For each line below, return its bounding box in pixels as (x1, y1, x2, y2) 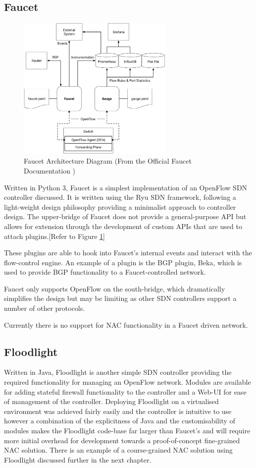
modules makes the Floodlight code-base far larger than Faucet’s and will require (4, 425, 251, 436)
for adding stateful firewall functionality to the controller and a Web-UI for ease (4, 386, 247, 397)
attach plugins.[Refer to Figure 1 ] (4, 231, 105, 241)
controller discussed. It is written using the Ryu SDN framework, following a (4, 192, 236, 202)
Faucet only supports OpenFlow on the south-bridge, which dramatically (4, 283, 225, 293)
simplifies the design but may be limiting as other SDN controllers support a (4, 293, 237, 303)
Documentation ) (24, 165, 76, 175)
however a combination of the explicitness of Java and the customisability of (4, 415, 235, 426)
